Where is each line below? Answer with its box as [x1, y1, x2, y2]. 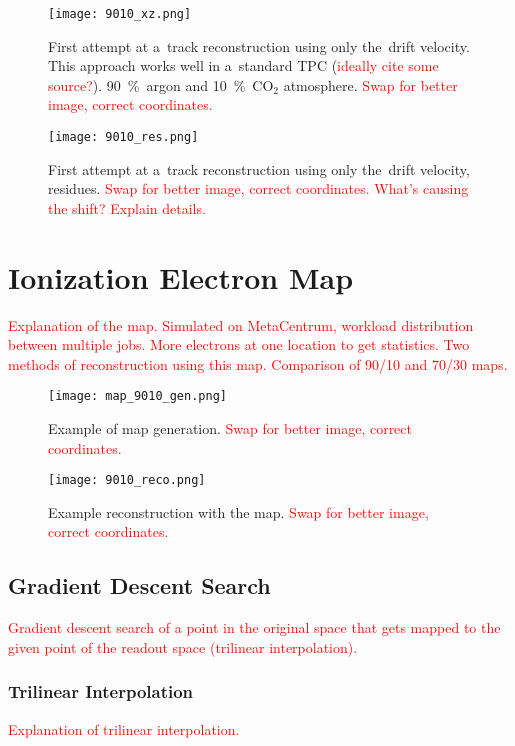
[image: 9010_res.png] [48, 130, 199, 145]
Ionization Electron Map [8, 256, 354, 297]
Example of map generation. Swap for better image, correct [48, 418, 413, 439]
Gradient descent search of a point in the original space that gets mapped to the [8, 617, 501, 638]
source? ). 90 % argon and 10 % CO [48, 74, 274, 95]
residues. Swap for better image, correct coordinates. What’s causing [48, 178, 469, 199]
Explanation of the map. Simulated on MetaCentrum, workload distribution [8, 314, 474, 335]
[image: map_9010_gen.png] [48, 389, 227, 404]
